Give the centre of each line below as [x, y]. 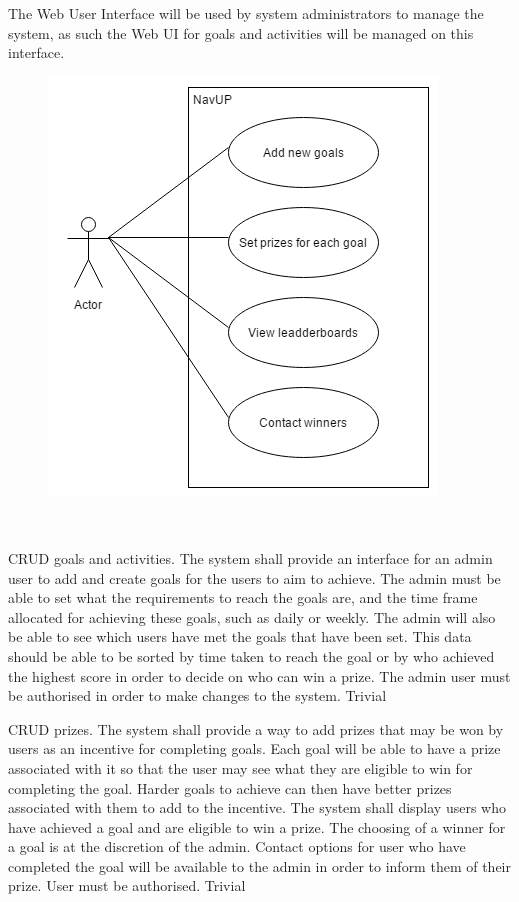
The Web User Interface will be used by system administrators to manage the [246, 13]
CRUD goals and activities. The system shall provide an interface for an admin [250, 557]
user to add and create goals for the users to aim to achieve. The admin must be [254, 577]
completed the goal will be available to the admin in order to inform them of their [259, 865]
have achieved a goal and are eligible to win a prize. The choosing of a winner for [257, 826]
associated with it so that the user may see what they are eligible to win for [240, 767]
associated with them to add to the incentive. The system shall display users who [257, 807]
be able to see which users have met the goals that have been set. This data [240, 636]
